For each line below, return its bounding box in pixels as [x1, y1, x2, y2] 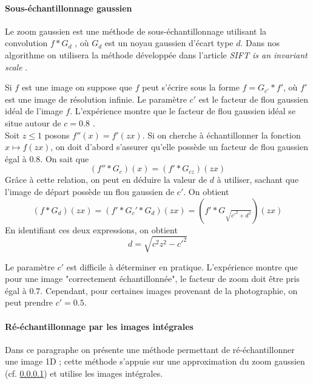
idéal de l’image [5, 105, 63, 117]
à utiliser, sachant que [217, 173, 299, 186]
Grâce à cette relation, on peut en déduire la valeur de [5, 173, 207, 186]
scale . [5, 60, 28, 73]
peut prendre [5, 296, 53, 309]
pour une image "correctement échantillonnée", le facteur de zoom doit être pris [5, 272, 300, 285]
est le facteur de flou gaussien [198, 92, 308, 105]
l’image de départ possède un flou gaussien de [5, 185, 175, 197]
